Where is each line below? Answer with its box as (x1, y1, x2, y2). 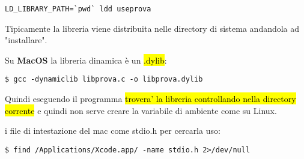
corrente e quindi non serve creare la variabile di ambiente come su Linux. (5, 104, 277, 116)
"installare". (5, 34, 47, 46)
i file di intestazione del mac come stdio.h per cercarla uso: (5, 124, 220, 137)
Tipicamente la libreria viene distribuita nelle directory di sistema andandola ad (5, 22, 300, 34)
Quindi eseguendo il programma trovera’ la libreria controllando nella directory (5, 92, 296, 105)
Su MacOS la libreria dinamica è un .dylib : (5, 53, 167, 66)
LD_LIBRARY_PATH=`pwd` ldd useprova (5, 5, 151, 13)
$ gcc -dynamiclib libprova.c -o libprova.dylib (5, 75, 203, 84)
